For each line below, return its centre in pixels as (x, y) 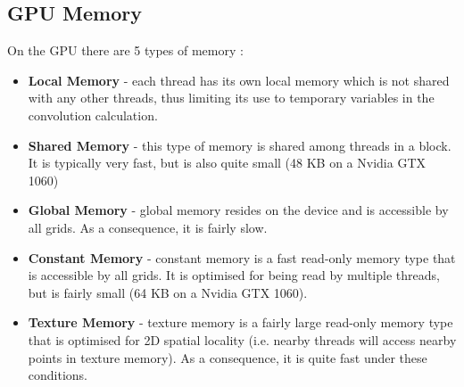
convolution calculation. (93, 115)
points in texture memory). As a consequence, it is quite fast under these (228, 357)
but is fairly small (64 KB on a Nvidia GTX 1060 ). (168, 292)
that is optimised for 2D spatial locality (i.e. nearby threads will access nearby (242, 339)
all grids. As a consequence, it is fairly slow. (148, 227)
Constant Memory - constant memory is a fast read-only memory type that (242, 257)
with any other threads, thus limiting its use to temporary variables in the (231, 98)
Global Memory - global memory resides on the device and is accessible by (238, 210)
